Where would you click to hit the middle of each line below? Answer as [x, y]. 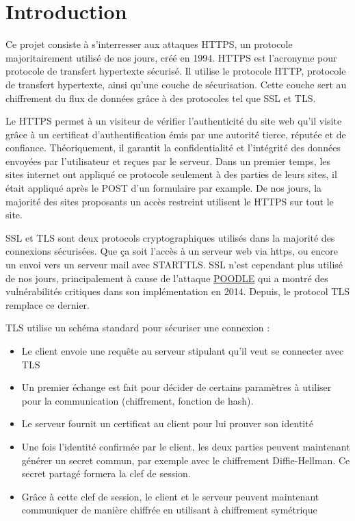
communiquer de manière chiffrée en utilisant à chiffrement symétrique [169, 510]
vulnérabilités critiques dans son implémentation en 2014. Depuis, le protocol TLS [177, 291]
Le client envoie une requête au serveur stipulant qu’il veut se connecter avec [183, 351]
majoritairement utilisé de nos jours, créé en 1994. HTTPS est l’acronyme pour [171, 57]
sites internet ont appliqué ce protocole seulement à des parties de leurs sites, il [171, 174]
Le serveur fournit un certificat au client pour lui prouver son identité [167, 423]
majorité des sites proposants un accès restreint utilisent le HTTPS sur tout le [170, 201]
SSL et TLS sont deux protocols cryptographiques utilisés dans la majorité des [170, 237]
